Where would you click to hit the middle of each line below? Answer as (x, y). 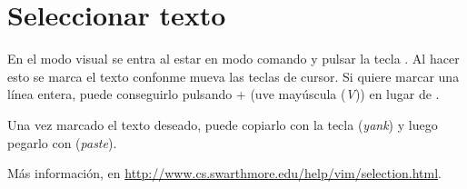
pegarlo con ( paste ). (62, 142)
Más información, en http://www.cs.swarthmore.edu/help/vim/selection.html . (225, 173)
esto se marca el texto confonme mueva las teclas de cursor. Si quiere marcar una (233, 76)
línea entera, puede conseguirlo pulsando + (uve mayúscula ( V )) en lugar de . (224, 94)
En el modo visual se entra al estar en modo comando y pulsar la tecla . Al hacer (233, 59)
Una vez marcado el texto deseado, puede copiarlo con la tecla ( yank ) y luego (223, 124)
